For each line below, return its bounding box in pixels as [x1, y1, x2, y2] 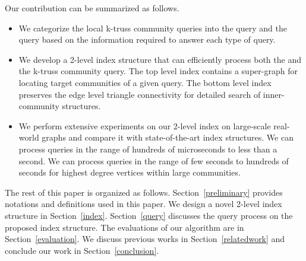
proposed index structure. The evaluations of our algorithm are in [5, 221, 244, 233]
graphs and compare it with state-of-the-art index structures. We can [42, 131, 294, 144]
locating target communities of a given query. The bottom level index [18, 76, 272, 88]
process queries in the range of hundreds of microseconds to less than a [18, 142, 277, 155]
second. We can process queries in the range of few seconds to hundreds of [18, 154, 289, 167]
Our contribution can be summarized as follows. [5, 2, 179, 14]
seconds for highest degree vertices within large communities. [18, 166, 241, 179]
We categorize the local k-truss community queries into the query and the [18, 21, 287, 34]
